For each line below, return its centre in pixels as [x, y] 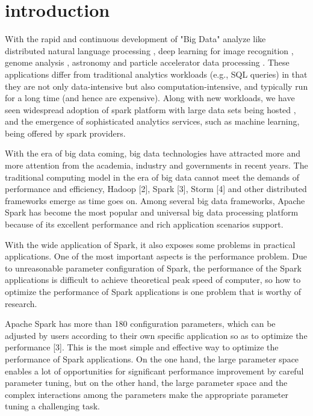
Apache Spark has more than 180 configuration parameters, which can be [140, 324]
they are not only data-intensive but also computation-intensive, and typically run [156, 86]
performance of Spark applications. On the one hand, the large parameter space [152, 359]
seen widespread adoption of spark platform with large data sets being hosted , [150, 109]
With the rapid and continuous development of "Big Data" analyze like [135, 39]
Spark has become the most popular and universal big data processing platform [152, 212]
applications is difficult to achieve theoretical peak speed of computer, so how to [153, 280]
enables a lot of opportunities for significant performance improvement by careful [154, 371]
